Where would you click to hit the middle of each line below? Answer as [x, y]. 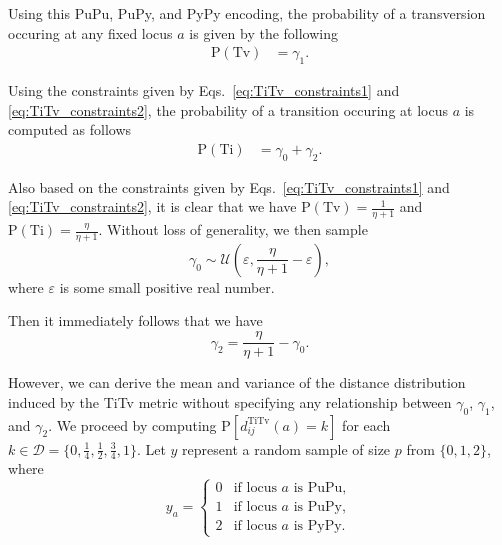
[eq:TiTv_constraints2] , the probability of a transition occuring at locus [228, 109]
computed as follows [70, 129]
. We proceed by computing [132, 424]
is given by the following [264, 32]
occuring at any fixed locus [90, 32]
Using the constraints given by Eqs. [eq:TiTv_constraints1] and [204, 90]
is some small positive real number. [167, 286]
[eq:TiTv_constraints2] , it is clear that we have [152, 206]
